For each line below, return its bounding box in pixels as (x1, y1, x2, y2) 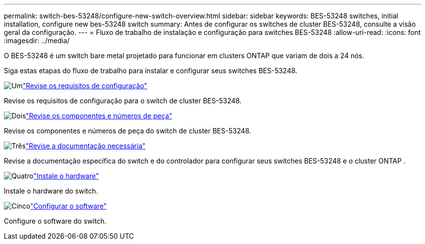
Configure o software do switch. (4, 217, 107, 225)
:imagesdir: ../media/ (4, 36, 70, 45)
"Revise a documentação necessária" (25, 142, 146, 150)
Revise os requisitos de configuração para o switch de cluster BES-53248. (4, 97, 242, 105)
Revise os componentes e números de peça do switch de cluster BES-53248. (4, 127, 251, 135)
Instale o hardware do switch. (4, 187, 98, 195)
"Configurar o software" (30, 202, 107, 210)
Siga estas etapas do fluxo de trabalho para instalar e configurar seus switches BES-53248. (4, 66, 297, 75)
